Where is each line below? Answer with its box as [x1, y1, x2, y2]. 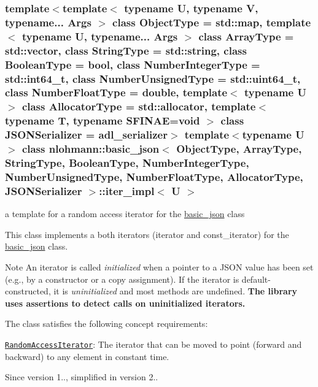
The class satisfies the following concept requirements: [5, 317, 208, 330]
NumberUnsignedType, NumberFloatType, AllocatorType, [5, 169, 303, 184]
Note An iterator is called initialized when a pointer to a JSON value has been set [5, 260, 314, 273]
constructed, [5, 285, 51, 297]
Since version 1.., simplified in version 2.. [5, 370, 158, 383]
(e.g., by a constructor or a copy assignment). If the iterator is [5, 272, 239, 285]
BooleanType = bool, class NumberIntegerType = [5, 56, 260, 72]
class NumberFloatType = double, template [5, 85, 228, 100]
